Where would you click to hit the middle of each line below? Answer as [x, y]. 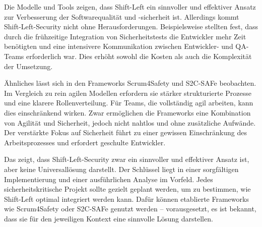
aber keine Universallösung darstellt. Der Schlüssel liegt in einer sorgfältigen [121, 169]
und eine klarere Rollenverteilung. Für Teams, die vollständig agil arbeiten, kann [129, 103]
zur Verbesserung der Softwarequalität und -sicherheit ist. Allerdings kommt [122, 16]
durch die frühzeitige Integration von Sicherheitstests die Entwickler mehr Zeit [125, 36]
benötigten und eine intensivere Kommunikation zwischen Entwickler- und [119, 46]
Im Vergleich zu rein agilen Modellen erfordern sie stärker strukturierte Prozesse [128, 93]
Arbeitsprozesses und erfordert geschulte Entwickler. [85, 142]
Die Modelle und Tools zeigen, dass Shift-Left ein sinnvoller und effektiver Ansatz [130, 7]
